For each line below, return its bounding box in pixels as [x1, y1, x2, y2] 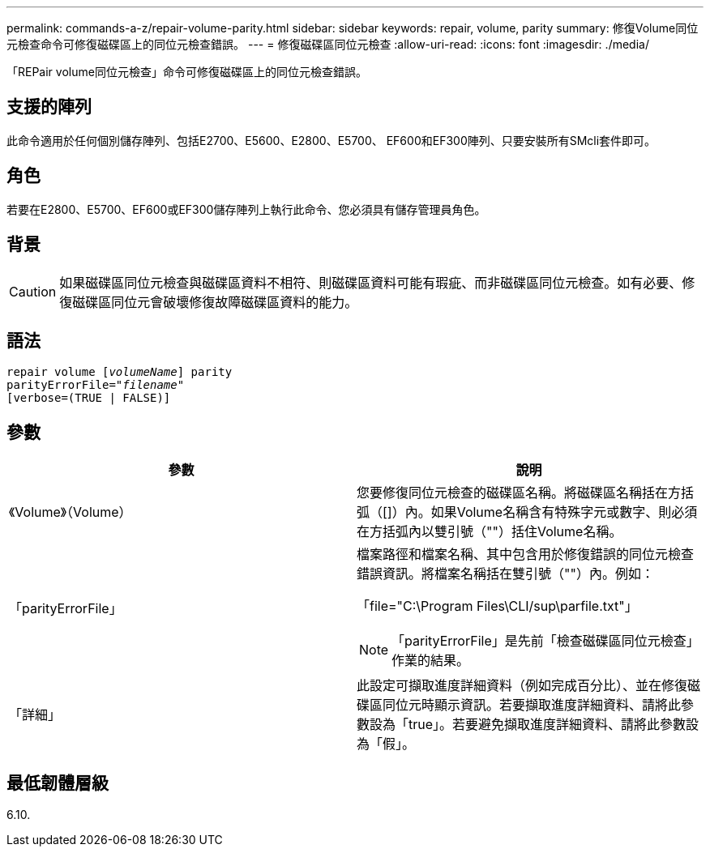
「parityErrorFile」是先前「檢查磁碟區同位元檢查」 [391, 633, 693, 650]
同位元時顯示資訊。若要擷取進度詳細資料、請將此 [383, 697, 682, 714]
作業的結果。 [391, 652, 470, 669]
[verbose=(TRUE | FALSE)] [6, 391, 171, 405]
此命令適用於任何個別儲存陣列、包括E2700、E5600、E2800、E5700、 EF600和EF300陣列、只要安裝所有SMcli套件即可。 [6, 133, 657, 147]
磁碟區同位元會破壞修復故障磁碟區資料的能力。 [72, 293, 358, 310]
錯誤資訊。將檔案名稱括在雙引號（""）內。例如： [357, 565, 654, 582]
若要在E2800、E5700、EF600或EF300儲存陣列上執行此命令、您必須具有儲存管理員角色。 [6, 202, 486, 216]
